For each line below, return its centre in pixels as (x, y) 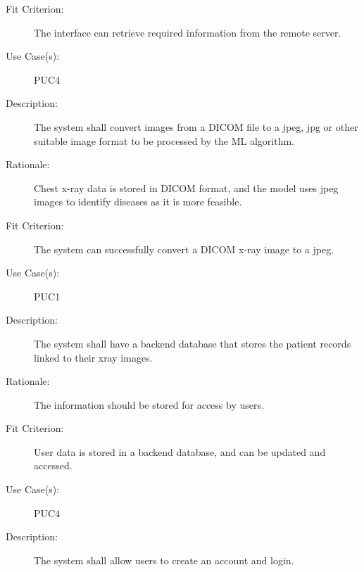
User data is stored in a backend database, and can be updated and (180, 451)
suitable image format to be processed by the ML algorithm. (164, 140)
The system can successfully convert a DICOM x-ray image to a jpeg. (184, 249)
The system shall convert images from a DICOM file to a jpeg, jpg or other (196, 126)
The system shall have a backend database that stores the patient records (193, 343)
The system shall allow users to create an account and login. (164, 560)
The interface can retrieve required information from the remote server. (188, 32)
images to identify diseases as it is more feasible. (138, 202)
